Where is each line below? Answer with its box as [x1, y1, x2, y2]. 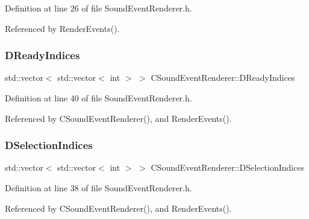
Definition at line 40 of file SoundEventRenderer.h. [5, 92, 192, 104]
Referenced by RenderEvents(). [5, 22, 120, 34]
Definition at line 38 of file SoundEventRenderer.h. [5, 182, 192, 194]
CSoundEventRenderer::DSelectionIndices [151, 161, 305, 174]
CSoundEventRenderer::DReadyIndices [151, 71, 295, 84]
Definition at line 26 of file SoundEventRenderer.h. [5, 2, 192, 14]
